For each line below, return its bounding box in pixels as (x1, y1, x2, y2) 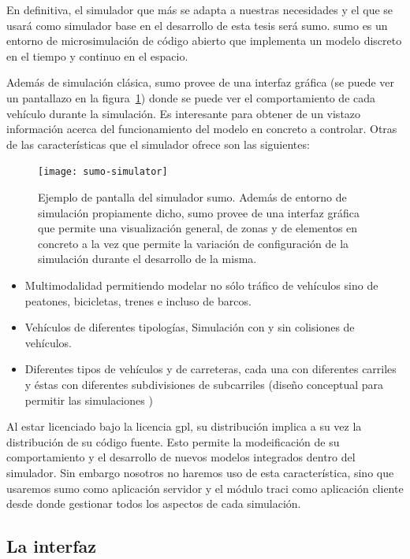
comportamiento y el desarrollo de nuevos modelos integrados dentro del (6, 449, 356, 465)
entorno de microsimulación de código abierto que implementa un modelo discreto (6, 32, 402, 49)
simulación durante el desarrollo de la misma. (38, 250, 257, 267)
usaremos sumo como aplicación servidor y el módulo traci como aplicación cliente (6, 479, 404, 496)
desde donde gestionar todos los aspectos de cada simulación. (6, 495, 301, 512)
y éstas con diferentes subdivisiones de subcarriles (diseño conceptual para (24, 376, 384, 392)
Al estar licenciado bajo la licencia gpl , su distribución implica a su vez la (6, 418, 362, 435)
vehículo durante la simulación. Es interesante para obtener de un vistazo (6, 105, 361, 121)
